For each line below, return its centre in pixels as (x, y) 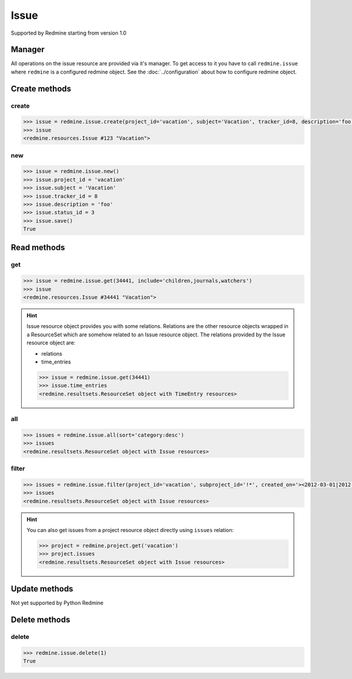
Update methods (42, 589)
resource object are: (51, 343)
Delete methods (40, 620)
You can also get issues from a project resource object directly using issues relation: (130, 530)
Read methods (38, 248)
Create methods (41, 88)
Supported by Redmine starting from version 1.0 (69, 33)
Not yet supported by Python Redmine (57, 603)
